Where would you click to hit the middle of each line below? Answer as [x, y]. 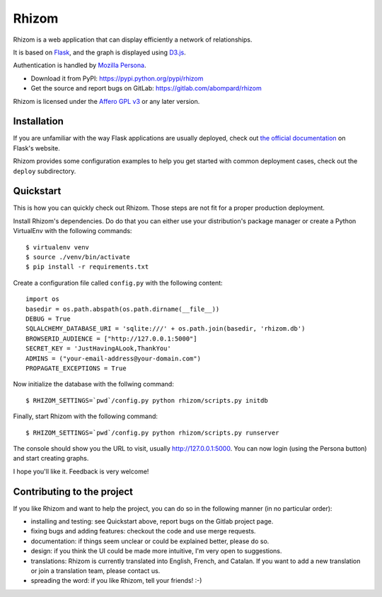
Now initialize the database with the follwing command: [94, 384]
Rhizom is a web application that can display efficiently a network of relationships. [133, 40]
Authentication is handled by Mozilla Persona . [80, 65]
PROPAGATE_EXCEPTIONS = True [76, 368]
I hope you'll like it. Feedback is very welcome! [81, 471]
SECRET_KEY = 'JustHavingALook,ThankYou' [98, 349]
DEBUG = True [48, 319]
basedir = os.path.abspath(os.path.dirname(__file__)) [123, 309]
